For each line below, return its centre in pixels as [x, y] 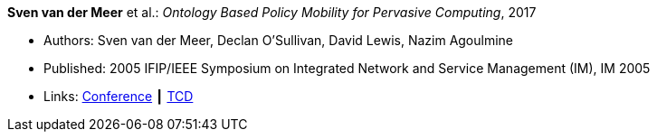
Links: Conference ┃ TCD [119, 96]
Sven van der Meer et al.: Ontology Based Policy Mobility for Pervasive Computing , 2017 [272, 12]
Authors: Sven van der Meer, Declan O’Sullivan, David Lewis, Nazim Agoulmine [279, 40]
